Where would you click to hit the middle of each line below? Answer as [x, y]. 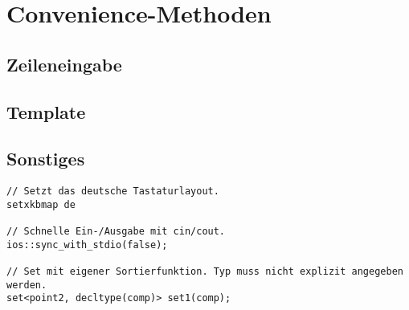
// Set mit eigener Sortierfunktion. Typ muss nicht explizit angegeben [205, 272]
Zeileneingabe [64, 64]
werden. [27, 285]
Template [46, 111]
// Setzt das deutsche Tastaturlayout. [113, 192]
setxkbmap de [41, 204]
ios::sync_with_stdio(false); [87, 245]
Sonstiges [46, 159]
